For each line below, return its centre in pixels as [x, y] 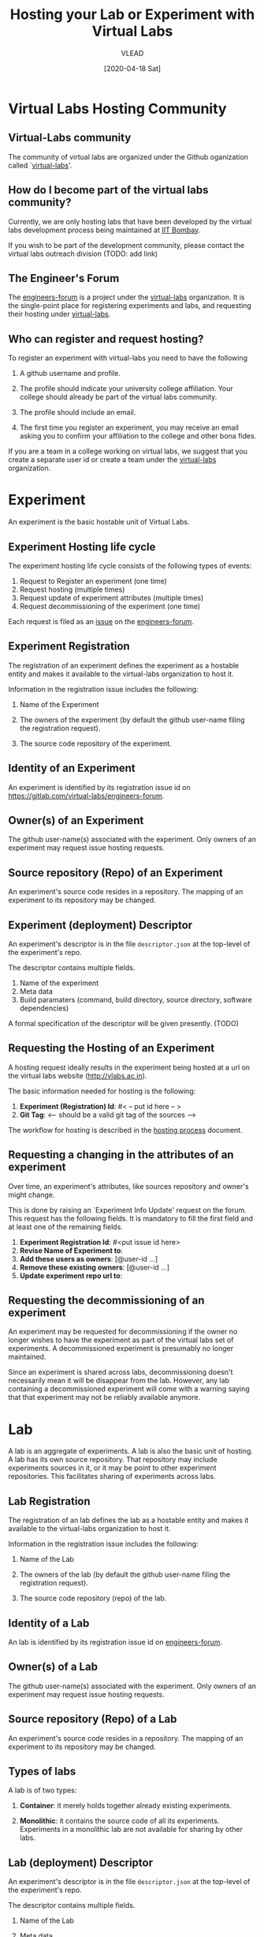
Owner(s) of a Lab [53, 1667]
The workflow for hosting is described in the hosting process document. [125, 1130]
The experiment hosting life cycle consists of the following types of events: [130, 566]
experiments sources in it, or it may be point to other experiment [112, 1468]
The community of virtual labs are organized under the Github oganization [128, 156]
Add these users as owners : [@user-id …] [89, 1258]
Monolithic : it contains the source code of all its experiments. [119, 1821]
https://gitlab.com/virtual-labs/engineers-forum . [86, 795]
